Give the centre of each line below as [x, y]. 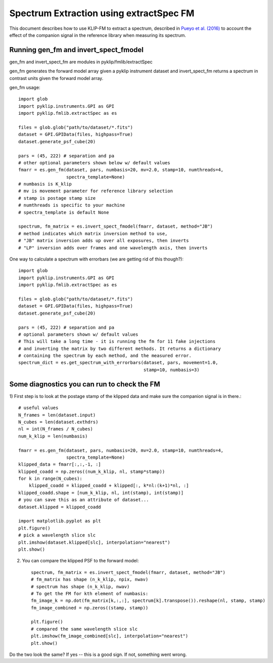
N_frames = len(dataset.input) [57, 415]
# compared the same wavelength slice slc [84, 629]
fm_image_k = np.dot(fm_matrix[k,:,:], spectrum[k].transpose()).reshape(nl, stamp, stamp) [148, 601]
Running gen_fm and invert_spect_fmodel [77, 50]
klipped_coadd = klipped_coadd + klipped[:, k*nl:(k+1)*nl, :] [109, 486]
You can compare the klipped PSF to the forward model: [80, 561]
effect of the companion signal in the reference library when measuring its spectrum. [98, 35]
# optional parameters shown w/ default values [78, 334]
